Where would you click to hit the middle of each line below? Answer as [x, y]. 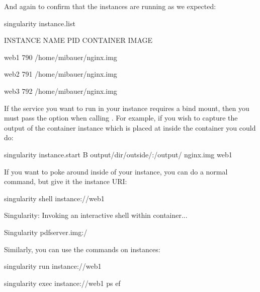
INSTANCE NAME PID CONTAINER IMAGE [78, 40]
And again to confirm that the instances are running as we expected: [110, 6]
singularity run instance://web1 [53, 266]
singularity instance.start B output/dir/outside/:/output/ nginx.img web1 [118, 154]
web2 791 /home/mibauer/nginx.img [61, 74]
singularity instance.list [40, 23]
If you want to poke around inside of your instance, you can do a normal [116, 171]
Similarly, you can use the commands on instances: [82, 249]
